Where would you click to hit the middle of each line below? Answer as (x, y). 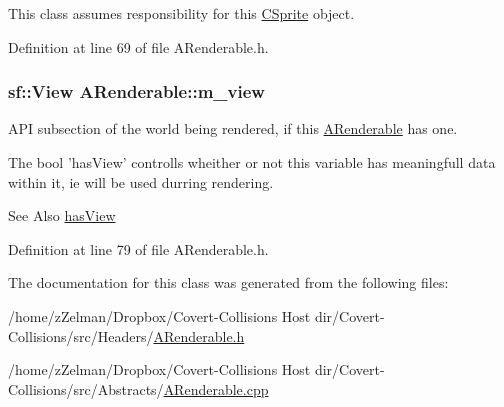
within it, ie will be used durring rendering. (141, 181)
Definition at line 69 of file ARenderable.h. (138, 46)
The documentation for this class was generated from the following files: (228, 282)
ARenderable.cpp (216, 388)
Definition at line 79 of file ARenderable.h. (138, 248)
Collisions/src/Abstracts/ (86, 388)
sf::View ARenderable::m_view (136, 91)
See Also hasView (62, 215)
